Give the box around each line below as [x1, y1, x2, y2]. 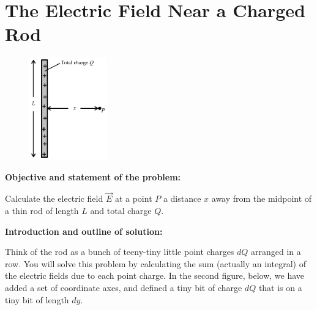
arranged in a [251, 245, 301, 258]
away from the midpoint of [211, 192, 312, 205]
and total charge [90, 204, 152, 216]
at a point [114, 192, 152, 205]
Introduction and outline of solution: [5, 224, 163, 237]
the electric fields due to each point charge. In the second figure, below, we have [5, 269, 305, 282]
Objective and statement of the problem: [5, 170, 181, 183]
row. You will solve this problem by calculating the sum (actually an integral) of [5, 257, 306, 270]
